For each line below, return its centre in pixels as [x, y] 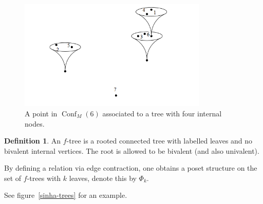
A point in [41, 113]
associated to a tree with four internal [162, 113]
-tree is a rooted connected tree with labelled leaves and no [159, 141]
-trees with [44, 178]
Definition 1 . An [33, 141]
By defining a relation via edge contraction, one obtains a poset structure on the [131, 168]
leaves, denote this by [103, 178]
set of [13, 178]
